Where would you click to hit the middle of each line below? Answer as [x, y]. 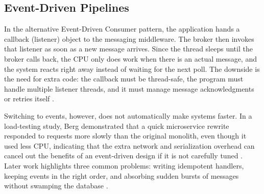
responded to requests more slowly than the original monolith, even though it [125, 136]
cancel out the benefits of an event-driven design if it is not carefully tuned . [123, 156]
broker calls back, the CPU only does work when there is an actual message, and [130, 58]
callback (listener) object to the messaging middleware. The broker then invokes [129, 38]
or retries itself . [29, 99]
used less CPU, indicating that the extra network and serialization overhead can [129, 145]
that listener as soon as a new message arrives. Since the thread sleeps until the [128, 49]
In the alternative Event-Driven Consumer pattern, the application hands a [122, 29]
